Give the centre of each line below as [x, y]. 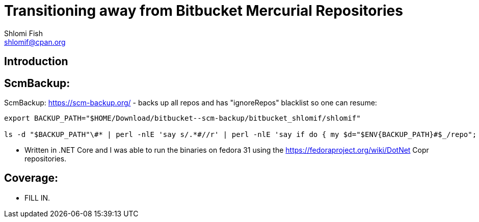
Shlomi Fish [23, 33]
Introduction [36, 62]
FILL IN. [37, 198]
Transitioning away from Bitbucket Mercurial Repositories [204, 11]
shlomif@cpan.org [35, 42]
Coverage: [31, 178]
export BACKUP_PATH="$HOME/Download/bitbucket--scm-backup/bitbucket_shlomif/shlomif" [182, 118]
